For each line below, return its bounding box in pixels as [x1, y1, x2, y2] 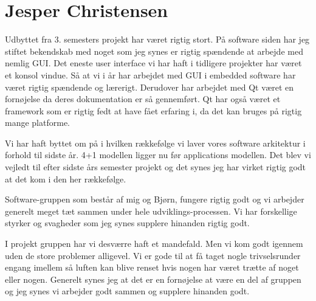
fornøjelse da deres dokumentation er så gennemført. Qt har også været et [5, 92, 281, 105]
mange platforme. [5, 116, 70, 129]
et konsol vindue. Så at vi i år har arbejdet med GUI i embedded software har [5, 68, 296, 81]
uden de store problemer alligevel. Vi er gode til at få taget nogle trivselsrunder [5, 249, 301, 261]
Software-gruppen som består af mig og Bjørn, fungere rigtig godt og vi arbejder [5, 193, 304, 206]
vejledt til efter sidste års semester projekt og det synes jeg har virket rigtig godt [5, 161, 306, 173]
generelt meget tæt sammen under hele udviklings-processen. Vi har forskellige [5, 204, 297, 217]
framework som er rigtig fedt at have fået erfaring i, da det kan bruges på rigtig [5, 104, 302, 117]
